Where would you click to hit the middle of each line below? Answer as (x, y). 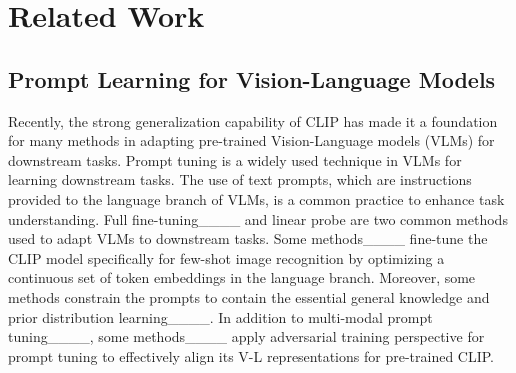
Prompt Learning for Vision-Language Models (252, 78)
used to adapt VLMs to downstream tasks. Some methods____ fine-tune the (248, 238)
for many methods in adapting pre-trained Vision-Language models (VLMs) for (251, 140)
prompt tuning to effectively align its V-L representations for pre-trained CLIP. (251, 355)
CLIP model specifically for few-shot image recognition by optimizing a (226, 257)
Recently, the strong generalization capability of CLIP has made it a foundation (253, 120)
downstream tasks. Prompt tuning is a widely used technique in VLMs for (235, 159)
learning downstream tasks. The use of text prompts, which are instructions (240, 179)
